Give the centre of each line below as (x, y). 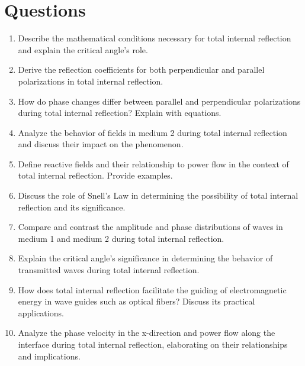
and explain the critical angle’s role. (83, 49)
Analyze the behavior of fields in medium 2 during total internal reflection (152, 132)
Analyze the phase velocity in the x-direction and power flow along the (147, 333)
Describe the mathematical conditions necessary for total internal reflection (155, 38)
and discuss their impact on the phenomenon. (101, 144)
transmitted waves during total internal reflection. (109, 270)
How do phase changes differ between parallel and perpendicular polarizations (159, 101)
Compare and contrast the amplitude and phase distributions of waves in (150, 227)
